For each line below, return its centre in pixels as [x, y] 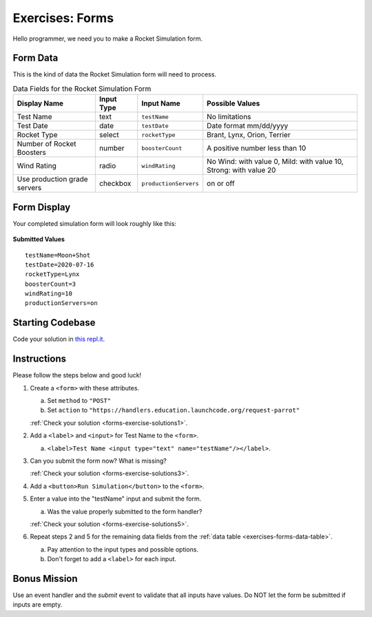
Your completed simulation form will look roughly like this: [95, 223]
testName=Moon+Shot [58, 255]
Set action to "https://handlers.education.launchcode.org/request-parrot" [173, 410]
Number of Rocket [46, 144]
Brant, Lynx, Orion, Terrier [249, 135]
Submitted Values [39, 239]
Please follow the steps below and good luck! [77, 375]
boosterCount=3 [51, 284]
